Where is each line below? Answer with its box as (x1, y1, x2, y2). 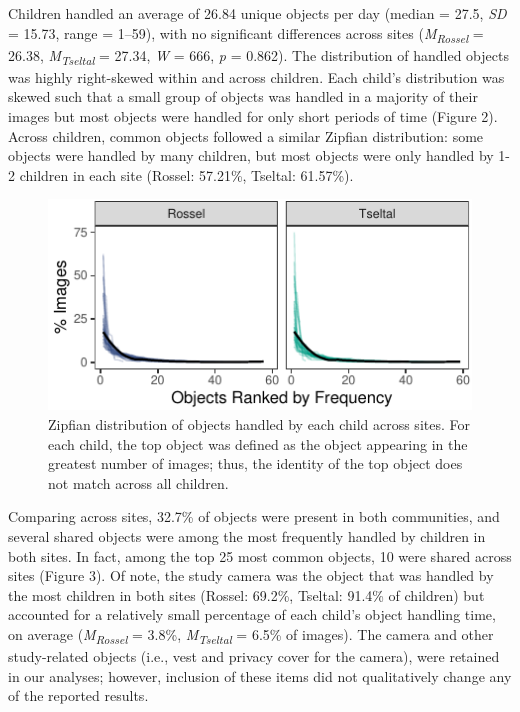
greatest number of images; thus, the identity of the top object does (48, 453, 463, 474)
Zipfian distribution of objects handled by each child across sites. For (48, 414, 470, 434)
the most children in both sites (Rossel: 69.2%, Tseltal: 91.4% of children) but (8, 584, 485, 605)
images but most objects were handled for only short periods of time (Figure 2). (8, 106, 498, 127)
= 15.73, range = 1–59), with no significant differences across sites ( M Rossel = (8, 22, 484, 46)
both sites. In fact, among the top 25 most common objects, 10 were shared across (8, 545, 512, 566)
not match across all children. (48, 472, 229, 493)
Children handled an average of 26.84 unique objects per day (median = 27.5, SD (8, 3, 507, 23)
